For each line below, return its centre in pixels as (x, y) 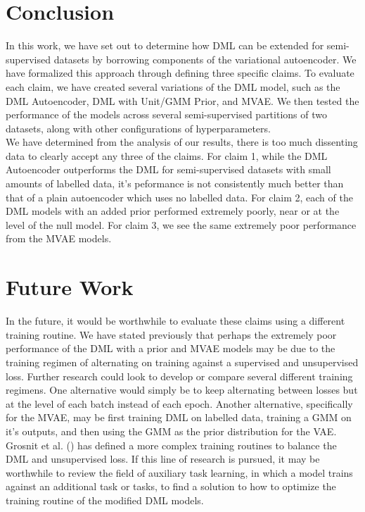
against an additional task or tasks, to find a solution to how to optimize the (171, 486)
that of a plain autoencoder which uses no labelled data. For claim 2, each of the (179, 197)
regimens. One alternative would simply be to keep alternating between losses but (182, 390)
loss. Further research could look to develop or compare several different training (179, 376)
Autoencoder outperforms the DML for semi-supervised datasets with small (168, 169)
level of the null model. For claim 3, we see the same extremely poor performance (181, 224)
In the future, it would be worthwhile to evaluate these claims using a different (175, 321)
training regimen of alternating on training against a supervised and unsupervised (182, 362)
